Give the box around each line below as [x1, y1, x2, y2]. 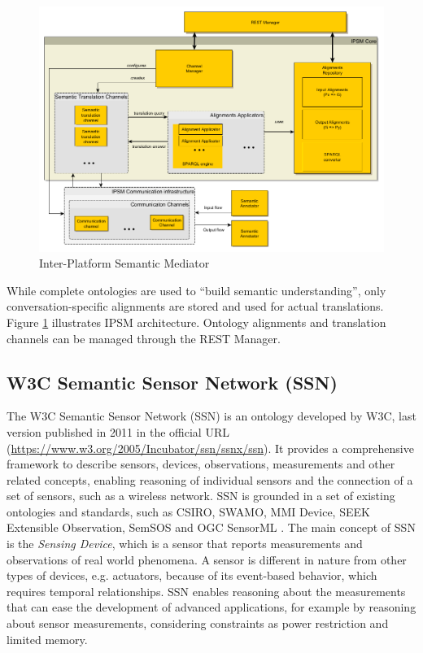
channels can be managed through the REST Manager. [7, 329, 281, 346]
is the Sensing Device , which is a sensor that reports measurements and [7, 535, 363, 552]
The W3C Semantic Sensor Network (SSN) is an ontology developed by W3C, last [7, 407, 416, 424]
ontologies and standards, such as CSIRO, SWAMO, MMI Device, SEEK [7, 503, 370, 520]
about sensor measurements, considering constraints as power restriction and [7, 615, 389, 632]
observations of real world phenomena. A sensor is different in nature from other [7, 551, 407, 568]
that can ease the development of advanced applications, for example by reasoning [7, 599, 416, 616]
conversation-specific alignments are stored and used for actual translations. [7, 298, 384, 315]
